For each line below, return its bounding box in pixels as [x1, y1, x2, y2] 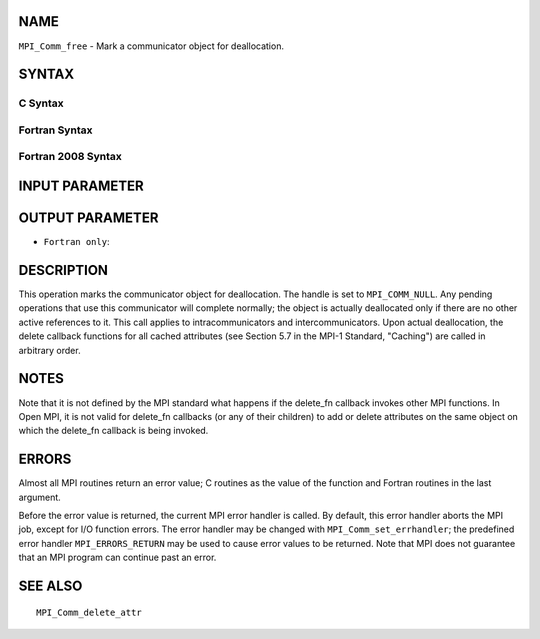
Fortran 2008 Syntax [18, 150, 122, 164]
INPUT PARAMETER [18, 178, 144, 195]
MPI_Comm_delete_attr [36, 606, 142, 618]
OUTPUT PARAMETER [18, 210, 159, 227]
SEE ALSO [18, 577, 83, 594]
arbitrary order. [18, 344, 81, 356]
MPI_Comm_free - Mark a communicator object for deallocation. [18, 40, 285, 52]
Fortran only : [43, 236, 110, 248]
